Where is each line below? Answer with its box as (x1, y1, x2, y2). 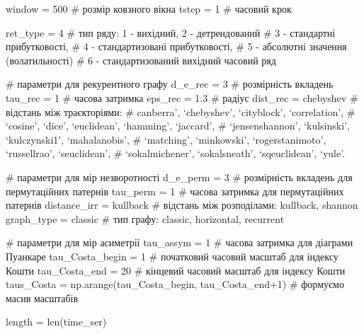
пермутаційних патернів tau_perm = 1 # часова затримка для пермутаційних (6, 183, 344, 198)
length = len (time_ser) (6, 314, 107, 329)
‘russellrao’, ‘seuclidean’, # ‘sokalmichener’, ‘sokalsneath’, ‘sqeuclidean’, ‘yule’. (6, 146, 346, 161)
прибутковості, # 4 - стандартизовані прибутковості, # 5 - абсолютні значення (6, 39, 347, 54)
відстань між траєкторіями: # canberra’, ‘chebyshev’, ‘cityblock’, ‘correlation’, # (6, 104, 356, 119)
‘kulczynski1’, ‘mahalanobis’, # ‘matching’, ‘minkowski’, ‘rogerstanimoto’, (6, 132, 326, 146)
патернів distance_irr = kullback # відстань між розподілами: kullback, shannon (6, 197, 358, 212)
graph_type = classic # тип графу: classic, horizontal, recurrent (6, 211, 285, 226)
